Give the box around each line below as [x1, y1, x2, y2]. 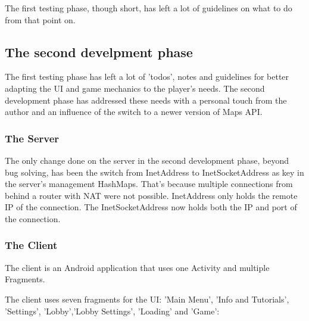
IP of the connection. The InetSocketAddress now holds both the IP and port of [5, 201, 297, 213]
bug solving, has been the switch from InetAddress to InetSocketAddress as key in [5, 166, 304, 178]
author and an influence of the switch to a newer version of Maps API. [5, 105, 263, 118]
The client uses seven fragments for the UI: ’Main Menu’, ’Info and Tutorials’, [5, 292, 289, 305]
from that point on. [5, 13, 76, 26]
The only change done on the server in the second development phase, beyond [5, 154, 289, 166]
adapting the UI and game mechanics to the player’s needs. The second [5, 82, 265, 94]
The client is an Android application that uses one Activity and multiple [5, 261, 270, 273]
